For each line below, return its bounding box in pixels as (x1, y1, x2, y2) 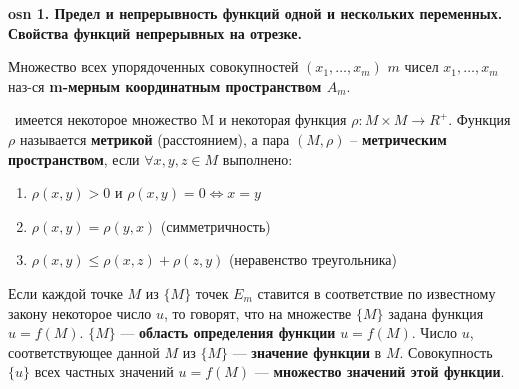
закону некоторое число (8, 302, 152, 323)
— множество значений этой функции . (254, 361, 505, 382)
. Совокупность (399, 341, 493, 362)
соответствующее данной (8, 341, 160, 362)
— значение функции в (232, 341, 382, 362)
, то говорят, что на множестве (164, 302, 352, 323)
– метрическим (350, 128, 447, 149)
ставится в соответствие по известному (257, 282, 496, 303)
